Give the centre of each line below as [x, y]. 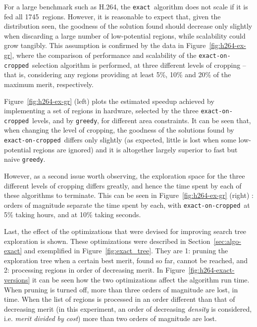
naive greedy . [25, 159]
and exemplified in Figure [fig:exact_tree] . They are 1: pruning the [126, 251]
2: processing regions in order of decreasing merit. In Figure [95, 270]
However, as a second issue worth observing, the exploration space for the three [125, 175]
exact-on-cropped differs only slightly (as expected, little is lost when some [120, 140]
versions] [17, 279]
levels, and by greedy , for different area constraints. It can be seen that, [142, 120]
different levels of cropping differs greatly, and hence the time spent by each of [123, 185]
